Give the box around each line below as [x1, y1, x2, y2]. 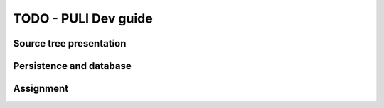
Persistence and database [13, 60, 132, 72]
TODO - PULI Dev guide [13, 11, 153, 26]
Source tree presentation [13, 37, 127, 49]
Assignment [13, 83, 69, 95]
